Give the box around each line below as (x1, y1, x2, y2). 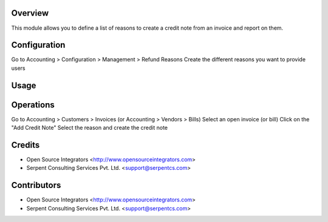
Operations (11, 99, 55, 110)
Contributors (11, 180, 61, 190)
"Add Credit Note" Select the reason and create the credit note (11, 124, 168, 132)
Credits (11, 140, 40, 150)
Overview (11, 8, 49, 18)
